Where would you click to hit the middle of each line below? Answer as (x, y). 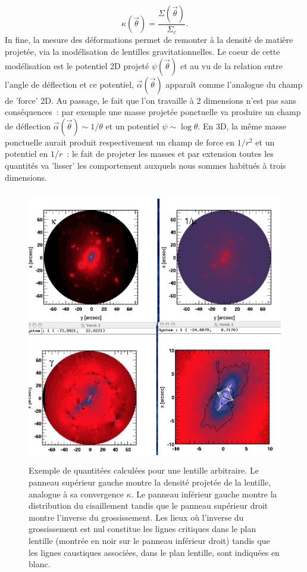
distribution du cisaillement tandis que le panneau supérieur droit (148, 505)
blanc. (40, 564)
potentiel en (26, 154)
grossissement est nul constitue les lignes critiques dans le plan (142, 529)
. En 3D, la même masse (242, 126)
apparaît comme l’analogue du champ (234, 84)
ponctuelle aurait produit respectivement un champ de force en (120, 142)
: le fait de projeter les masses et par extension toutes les (170, 154)
